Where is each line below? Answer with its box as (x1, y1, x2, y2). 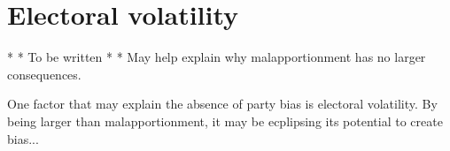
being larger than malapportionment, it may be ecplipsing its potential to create (7, 111, 443, 130)
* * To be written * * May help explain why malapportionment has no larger (7, 48, 426, 66)
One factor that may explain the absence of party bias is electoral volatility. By (7, 94, 438, 113)
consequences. (7, 64, 81, 83)
